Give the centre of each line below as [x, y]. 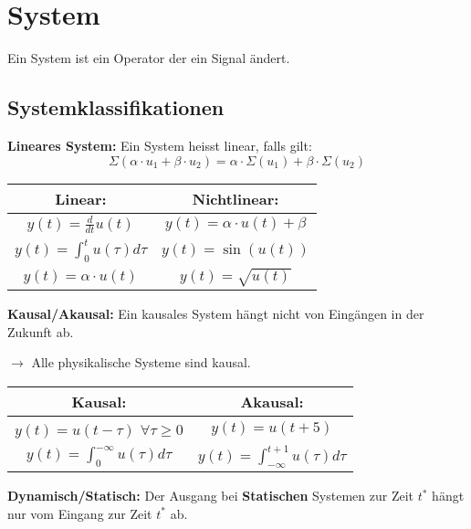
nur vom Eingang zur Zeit [80, 513]
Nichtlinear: [235, 198]
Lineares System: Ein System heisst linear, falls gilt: [160, 145]
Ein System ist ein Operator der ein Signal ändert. [149, 58]
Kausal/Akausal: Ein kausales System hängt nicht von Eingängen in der [216, 314]
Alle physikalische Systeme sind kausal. [141, 362]
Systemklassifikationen [116, 107]
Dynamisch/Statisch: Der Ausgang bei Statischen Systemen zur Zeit [211, 496]
